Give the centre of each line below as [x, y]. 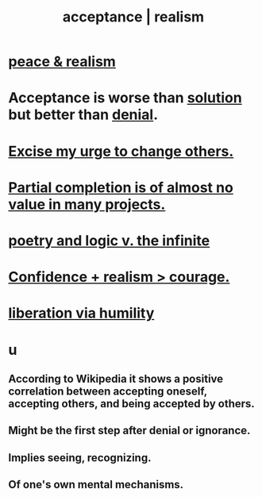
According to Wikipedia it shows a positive [116, 378]
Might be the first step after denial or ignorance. [129, 431]
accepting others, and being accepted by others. [132, 404]
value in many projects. [87, 204]
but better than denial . [83, 115]
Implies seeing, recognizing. [80, 458]
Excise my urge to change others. [121, 151]
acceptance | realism [133, 17]
